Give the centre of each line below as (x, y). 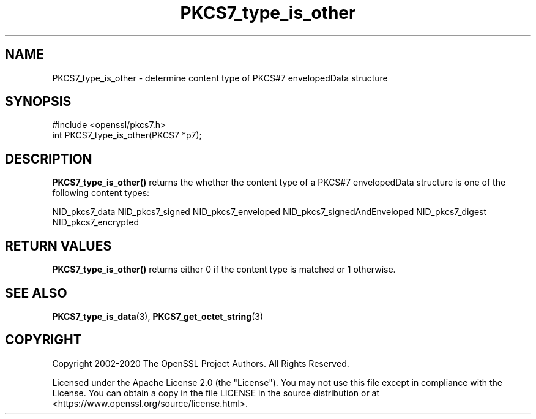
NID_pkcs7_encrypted (96, 222)
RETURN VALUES (58, 246)
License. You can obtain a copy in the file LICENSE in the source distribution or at (216, 393)
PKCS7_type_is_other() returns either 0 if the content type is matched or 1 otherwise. (224, 270)
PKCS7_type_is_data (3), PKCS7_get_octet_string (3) (158, 316)
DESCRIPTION (49, 159)
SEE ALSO (36, 293)
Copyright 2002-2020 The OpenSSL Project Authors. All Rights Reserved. (201, 363)
